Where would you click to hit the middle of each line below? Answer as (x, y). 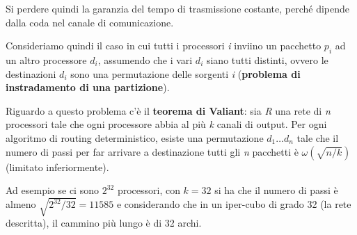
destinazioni (31, 73)
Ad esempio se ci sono (52, 190)
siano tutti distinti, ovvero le (267, 59)
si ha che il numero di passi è (276, 190)
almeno (21, 204)
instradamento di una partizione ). (88, 87)
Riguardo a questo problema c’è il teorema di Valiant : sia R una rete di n (168, 110)
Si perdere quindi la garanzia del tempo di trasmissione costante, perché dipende (178, 8)
